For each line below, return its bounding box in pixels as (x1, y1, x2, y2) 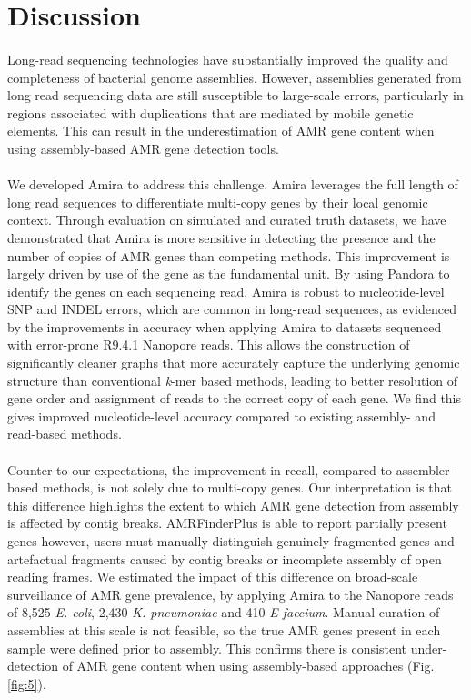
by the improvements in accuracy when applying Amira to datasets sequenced (7, 317, 442, 336)
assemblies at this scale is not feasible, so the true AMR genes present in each (7, 620, 441, 639)
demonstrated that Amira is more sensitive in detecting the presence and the (7, 228, 436, 247)
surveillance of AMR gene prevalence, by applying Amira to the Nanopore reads (7, 584, 454, 604)
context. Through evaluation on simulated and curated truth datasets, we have (7, 210, 446, 229)
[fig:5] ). (7, 674, 46, 693)
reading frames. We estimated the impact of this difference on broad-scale (7, 567, 418, 586)
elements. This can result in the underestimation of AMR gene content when (7, 121, 435, 140)
